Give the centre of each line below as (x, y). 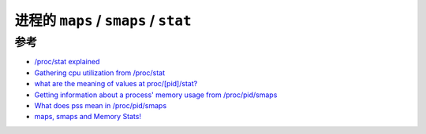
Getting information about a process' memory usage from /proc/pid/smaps (156, 95)
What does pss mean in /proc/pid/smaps (101, 105)
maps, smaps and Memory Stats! (88, 117)
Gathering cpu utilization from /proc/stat (100, 72)
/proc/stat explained (67, 62)
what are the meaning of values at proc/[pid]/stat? (116, 84)
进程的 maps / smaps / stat (103, 20)
